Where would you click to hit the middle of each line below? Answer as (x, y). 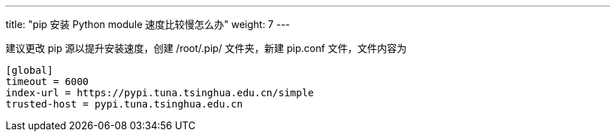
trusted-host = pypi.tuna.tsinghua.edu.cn (124, 104)
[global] (30, 70)
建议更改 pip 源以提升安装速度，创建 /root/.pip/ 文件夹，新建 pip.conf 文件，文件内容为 (206, 48)
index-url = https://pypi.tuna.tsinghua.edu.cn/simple (160, 93)
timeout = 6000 (47, 81)
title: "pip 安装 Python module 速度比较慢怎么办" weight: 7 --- (148, 24)
